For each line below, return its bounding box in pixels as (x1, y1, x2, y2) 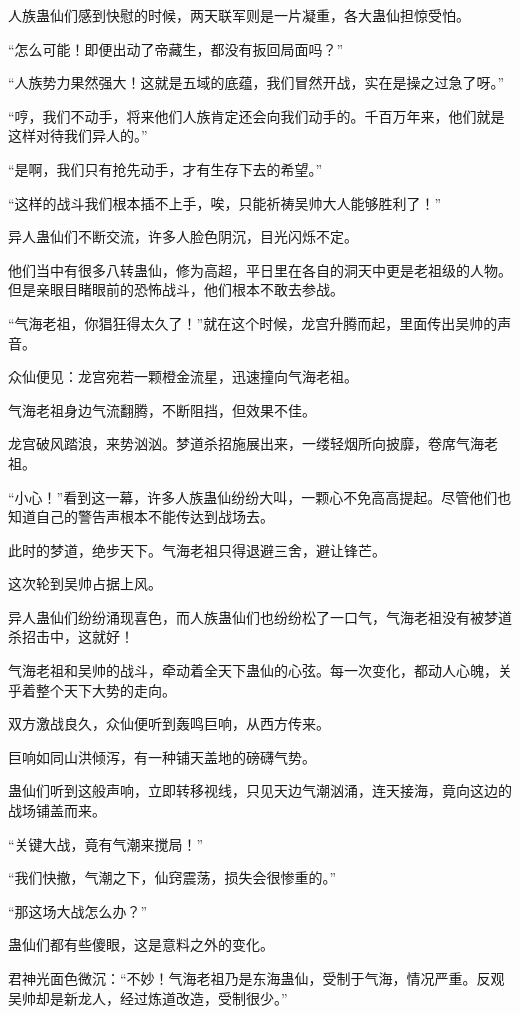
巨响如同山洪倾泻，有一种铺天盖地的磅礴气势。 (8, 746, 316, 767)
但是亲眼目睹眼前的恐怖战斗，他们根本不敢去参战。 (8, 279, 344, 300)
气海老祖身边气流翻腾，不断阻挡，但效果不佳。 (8, 399, 316, 420)
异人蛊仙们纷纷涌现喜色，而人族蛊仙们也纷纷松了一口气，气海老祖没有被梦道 (8, 606, 512, 627)
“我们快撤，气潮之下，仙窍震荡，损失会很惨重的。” (8, 867, 337, 888)
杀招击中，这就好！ (8, 626, 134, 647)
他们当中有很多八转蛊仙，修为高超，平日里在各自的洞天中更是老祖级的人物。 (8, 259, 512, 280)
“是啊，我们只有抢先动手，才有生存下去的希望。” (8, 158, 323, 179)
